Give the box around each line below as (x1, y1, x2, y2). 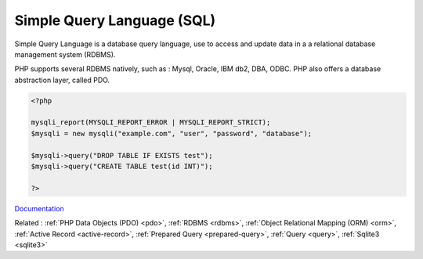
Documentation (14, 203, 64, 213)
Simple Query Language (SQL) (14, 12, 216, 29)
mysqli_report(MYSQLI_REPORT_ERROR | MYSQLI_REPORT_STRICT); (31, 118, 271, 127)
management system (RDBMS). (14, 49, 116, 59)
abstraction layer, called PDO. (14, 75, 110, 85)
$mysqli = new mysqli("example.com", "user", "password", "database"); (31, 129, 313, 138)
